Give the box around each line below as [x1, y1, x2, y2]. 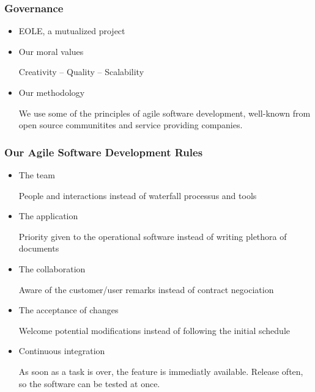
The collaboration [18, 262, 86, 275]
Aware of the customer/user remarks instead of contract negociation [18, 283, 274, 296]
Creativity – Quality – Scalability [18, 65, 144, 78]
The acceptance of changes [18, 303, 119, 316]
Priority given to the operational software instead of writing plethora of [18, 230, 287, 242]
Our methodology [18, 86, 85, 98]
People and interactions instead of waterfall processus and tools [18, 189, 257, 201]
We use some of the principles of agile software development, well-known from [18, 106, 311, 119]
